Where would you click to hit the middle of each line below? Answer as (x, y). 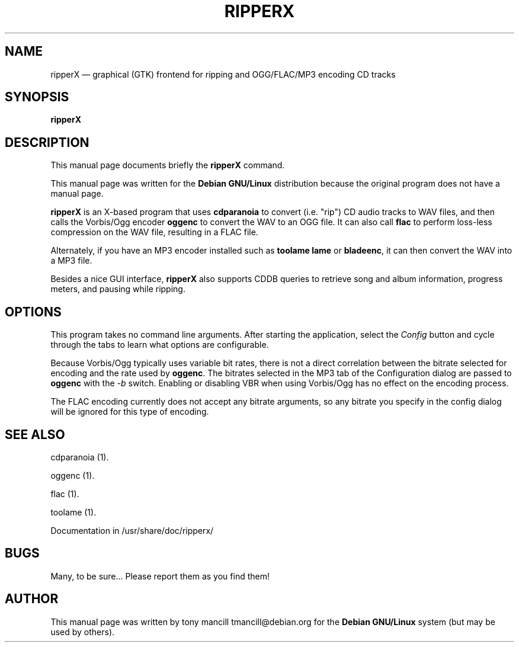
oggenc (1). (73, 475)
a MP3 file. (71, 261)
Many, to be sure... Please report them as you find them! (160, 576)
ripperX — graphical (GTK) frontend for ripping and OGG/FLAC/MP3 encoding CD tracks (223, 74)
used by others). (83, 632)
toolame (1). (73, 512)
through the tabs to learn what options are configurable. (160, 345)
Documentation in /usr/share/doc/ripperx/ (132, 530)
